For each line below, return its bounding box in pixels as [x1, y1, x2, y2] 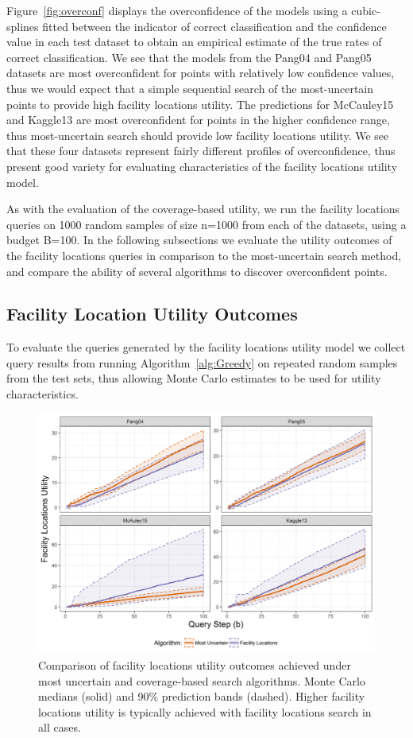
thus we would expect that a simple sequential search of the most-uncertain [6, 80, 374, 96]
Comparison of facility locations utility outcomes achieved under [38, 656, 351, 673]
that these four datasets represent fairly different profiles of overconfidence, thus [6, 142, 396, 159]
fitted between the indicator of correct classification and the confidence [42, 17, 387, 34]
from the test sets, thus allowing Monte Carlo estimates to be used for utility [6, 370, 381, 386]
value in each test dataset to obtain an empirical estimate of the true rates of [6, 33, 382, 50]
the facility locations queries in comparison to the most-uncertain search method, [6, 247, 402, 263]
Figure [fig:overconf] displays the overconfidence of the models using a [6, 2, 348, 18]
